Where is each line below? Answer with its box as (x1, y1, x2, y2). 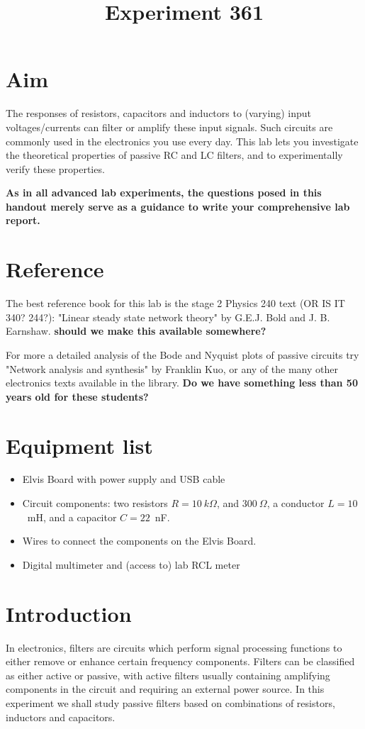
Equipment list (6, 430, 153, 460)
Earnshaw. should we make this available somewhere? (6, 323, 266, 338)
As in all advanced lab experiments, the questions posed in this (6, 185, 322, 200)
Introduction (6, 599, 132, 628)
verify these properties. (6, 161, 105, 176)
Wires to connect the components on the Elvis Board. (22, 533, 257, 548)
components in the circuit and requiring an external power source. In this (6, 681, 325, 696)
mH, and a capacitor (27, 509, 117, 524)
